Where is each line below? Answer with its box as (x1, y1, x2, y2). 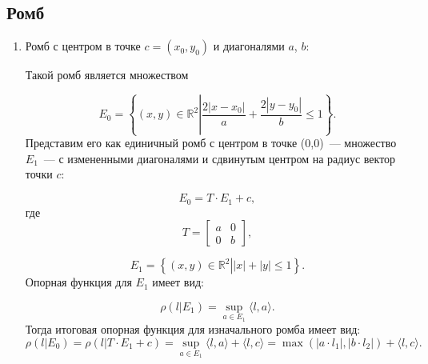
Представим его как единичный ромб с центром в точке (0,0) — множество (25, 134, 397, 151)
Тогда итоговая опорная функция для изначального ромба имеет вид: (25, 321, 361, 338)
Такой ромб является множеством (25, 66, 189, 83)
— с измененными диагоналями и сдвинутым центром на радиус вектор (43, 150, 396, 166)
